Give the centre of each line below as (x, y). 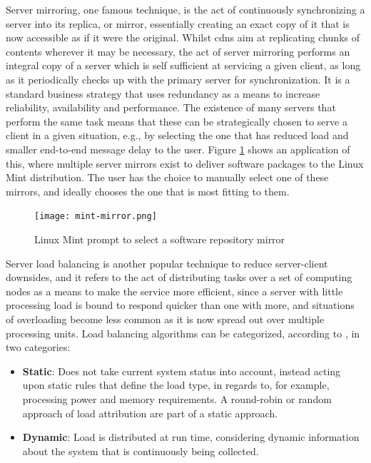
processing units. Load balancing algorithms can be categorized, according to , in (183, 333)
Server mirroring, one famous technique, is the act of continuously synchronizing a (185, 9)
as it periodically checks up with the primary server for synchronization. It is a (178, 79)
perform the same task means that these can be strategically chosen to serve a (177, 121)
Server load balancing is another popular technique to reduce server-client (167, 263)
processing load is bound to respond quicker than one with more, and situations (180, 305)
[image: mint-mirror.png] (96, 217)
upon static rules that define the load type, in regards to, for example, (176, 385)
